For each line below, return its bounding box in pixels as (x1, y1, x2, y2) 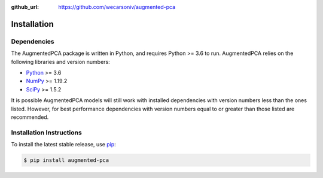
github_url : (11, 4, 39, 10)
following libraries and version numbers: (11, 58, 110, 65)
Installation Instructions (11, 128, 82, 137)
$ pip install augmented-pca (23, 157, 109, 164)
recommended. (11, 113, 49, 121)
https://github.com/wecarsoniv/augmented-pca (58, 4, 176, 10)
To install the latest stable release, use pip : (11, 141, 116, 148)
